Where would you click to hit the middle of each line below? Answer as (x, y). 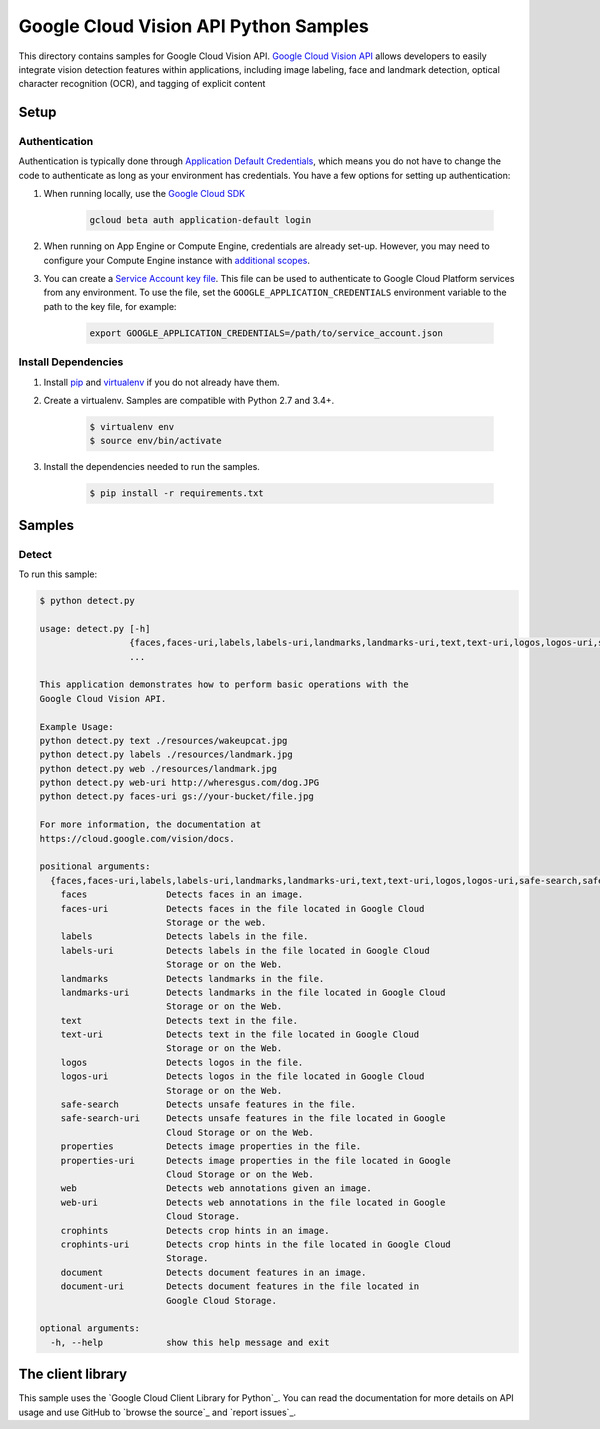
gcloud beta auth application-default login (200, 220)
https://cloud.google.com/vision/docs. (137, 838)
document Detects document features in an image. (213, 1272)
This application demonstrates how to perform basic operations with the (224, 684)
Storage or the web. (216, 922)
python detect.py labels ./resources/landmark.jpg (166, 754)
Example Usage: (76, 726)
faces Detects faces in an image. (182, 894)
